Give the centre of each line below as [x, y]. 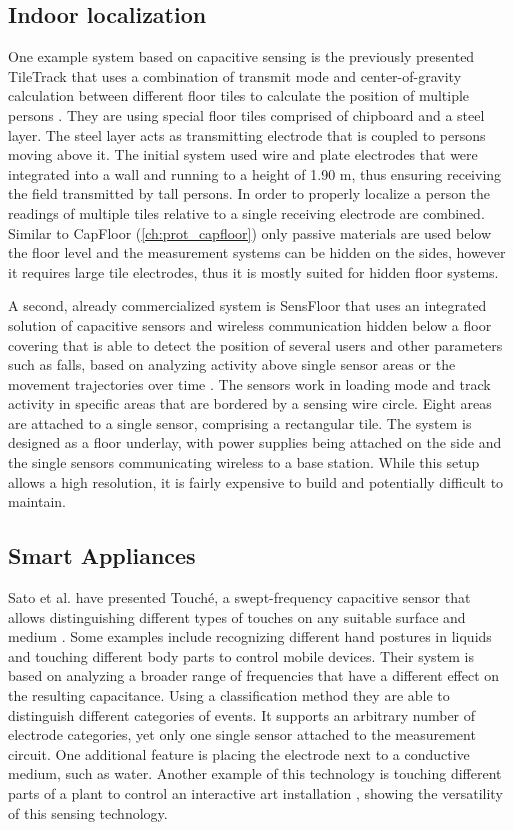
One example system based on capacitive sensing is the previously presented [241, 56]
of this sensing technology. [88, 812]
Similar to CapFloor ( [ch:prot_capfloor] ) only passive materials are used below [249, 232]
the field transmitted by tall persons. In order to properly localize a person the [249, 193]
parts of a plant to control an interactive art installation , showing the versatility [255, 793]
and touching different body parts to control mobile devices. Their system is [241, 655]
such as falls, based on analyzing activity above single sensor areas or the [232, 364]
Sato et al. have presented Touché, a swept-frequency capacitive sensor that [239, 597]
